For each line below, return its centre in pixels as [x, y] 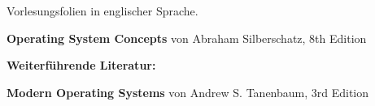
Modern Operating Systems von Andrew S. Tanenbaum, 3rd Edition [188, 92]
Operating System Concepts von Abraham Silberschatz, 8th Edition [187, 38]
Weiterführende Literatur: [81, 65]
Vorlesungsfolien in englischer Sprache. [102, 11]
